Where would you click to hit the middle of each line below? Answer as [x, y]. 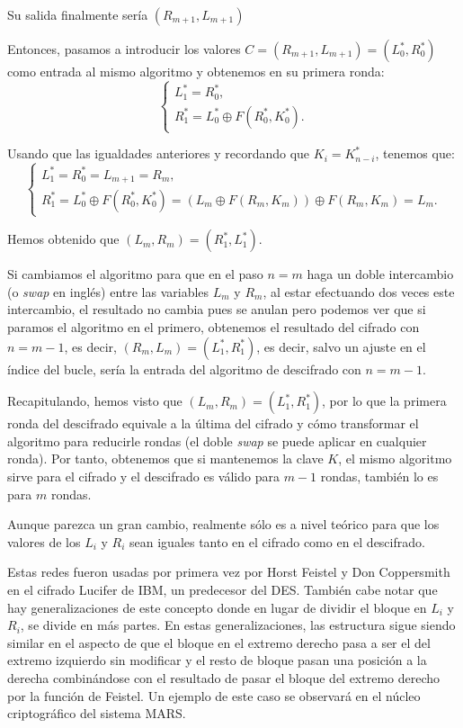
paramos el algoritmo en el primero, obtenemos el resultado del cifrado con [214, 327]
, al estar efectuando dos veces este [359, 291]
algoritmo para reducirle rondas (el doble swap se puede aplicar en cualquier [217, 440]
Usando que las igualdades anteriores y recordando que [159, 153]
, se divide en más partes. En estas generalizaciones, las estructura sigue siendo [238, 625]
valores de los [44, 541]
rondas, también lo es [379, 476]
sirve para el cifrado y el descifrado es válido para [143, 476]
